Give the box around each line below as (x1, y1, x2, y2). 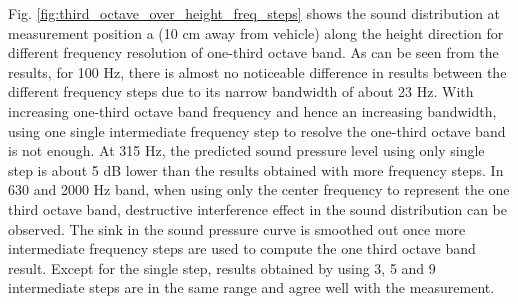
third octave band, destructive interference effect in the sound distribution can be (8, 198, 507, 219)
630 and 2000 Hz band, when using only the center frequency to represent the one (8, 179, 510, 200)
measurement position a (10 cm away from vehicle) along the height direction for (8, 22, 504, 43)
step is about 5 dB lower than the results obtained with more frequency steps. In (8, 159, 504, 180)
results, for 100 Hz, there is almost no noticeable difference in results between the (8, 61, 507, 82)
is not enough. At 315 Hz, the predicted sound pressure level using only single (8, 140, 485, 161)
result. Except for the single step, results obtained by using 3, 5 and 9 (8, 257, 436, 278)
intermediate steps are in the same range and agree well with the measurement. (8, 277, 495, 298)
